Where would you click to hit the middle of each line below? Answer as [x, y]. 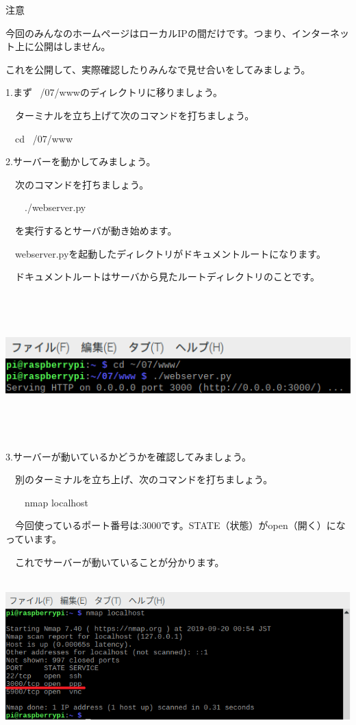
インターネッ [320, 33]
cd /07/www [43, 138]
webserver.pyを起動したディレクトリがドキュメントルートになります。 [170, 253]
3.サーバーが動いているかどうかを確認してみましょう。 [129, 456]
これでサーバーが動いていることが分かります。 [119, 562]
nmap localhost [56, 502]
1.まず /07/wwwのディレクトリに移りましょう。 [114, 92]
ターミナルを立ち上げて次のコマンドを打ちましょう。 [135, 115]
